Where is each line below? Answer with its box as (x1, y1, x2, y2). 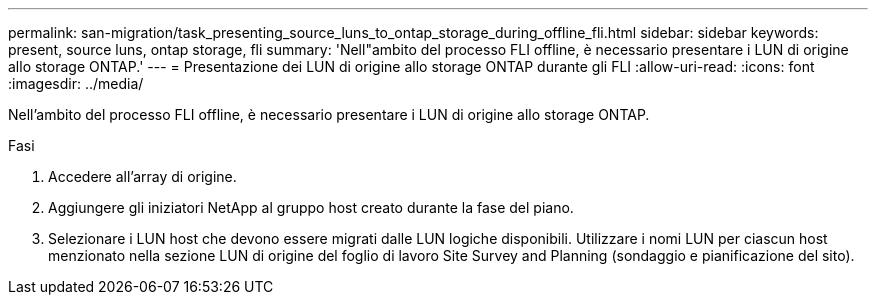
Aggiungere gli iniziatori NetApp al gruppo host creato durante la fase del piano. (48, 199, 574, 216)
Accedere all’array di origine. (48, 168, 237, 185)
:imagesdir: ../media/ (8, 75, 144, 92)
